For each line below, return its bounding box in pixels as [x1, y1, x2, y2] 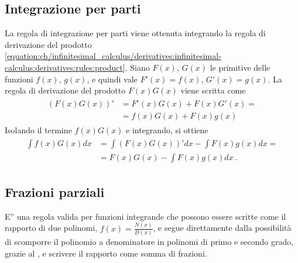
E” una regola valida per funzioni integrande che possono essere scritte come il [5, 210, 286, 222]
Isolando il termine [5, 123, 72, 136]
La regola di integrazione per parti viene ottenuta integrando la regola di [5, 27, 266, 39]
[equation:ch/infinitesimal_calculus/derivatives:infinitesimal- [5, 50, 221, 62]
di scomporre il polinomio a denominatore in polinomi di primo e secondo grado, [5, 235, 294, 247]
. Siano [125, 61, 150, 73]
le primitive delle [210, 61, 270, 73]
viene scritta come [180, 84, 246, 96]
